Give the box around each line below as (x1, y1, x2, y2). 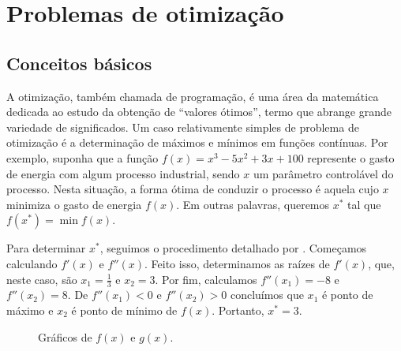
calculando (6, 255, 58, 271)
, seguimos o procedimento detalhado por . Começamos (99, 240, 367, 256)
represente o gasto (307, 149, 395, 166)
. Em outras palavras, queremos (176, 196, 330, 212)
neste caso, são (6, 271, 77, 287)
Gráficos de (38, 328, 92, 345)
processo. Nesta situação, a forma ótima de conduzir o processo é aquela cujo (6, 181, 379, 197)
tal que (347, 196, 381, 212)
